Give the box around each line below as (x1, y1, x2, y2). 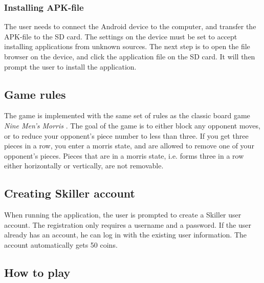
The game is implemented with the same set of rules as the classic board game (4, 110, 250, 121)
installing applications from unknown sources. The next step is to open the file (4, 41, 250, 52)
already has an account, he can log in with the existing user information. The (4, 229, 247, 240)
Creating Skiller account (4, 185, 135, 201)
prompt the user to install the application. (4, 61, 137, 72)
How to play (4, 264, 71, 280)
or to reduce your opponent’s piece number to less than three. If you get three (4, 130, 249, 141)
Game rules (4, 86, 66, 102)
